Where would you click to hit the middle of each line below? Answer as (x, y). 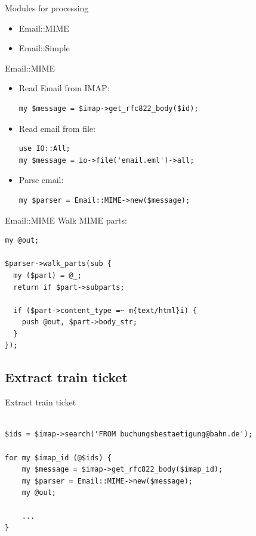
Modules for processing (47, 8)
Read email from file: (57, 128)
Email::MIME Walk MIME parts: (66, 220)
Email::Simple (44, 48)
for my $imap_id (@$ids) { (58, 458)
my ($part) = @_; (47, 275)
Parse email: (41, 180)
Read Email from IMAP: (64, 88)
